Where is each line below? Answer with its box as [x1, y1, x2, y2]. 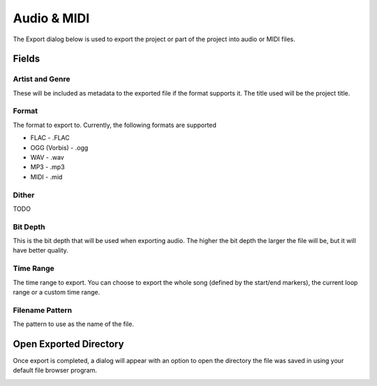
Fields [13, 53, 40, 65]
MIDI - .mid [30, 172, 63, 181]
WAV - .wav [30, 154, 64, 162]
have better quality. [13, 246, 69, 255]
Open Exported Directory [13, 338, 124, 350]
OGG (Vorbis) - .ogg [30, 143, 89, 151]
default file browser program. [13, 366, 98, 375]
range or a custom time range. [13, 288, 101, 296]
